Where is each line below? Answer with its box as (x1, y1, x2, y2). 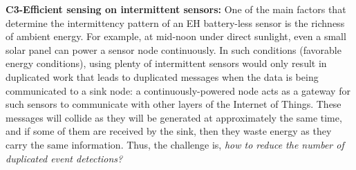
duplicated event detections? (6, 151, 123, 165)
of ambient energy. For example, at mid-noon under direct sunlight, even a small (6, 29, 346, 44)
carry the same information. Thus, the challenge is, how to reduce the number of (6, 137, 344, 151)
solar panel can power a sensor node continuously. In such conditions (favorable (6, 42, 341, 57)
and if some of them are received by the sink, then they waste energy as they (6, 124, 332, 138)
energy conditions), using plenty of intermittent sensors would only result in (6, 56, 327, 70)
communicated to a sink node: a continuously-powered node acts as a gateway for (6, 83, 350, 97)
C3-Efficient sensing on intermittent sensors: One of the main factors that (6, 2, 346, 16)
